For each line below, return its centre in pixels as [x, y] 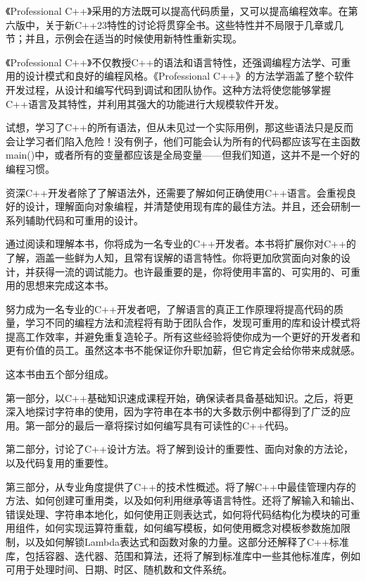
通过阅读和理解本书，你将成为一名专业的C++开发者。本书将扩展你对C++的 [181, 244]
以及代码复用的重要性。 [60, 463]
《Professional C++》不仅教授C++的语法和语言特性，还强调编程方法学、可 [173, 62]
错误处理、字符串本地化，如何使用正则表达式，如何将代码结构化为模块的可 [178, 514]
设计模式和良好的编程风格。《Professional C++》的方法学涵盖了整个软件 [189, 76]
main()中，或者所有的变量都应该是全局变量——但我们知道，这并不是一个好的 [183, 155]
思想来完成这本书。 [69, 285]
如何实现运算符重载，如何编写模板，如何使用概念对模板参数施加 [193, 528]
